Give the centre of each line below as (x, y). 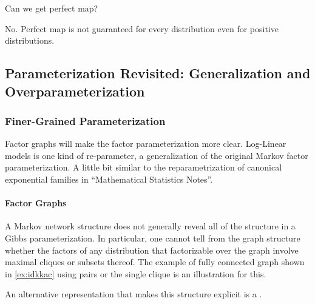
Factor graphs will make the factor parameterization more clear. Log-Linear (146, 144)
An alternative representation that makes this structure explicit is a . (134, 294)
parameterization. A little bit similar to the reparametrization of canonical (144, 167)
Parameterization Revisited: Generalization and (158, 73)
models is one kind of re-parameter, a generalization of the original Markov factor (157, 155)
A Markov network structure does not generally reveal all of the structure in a (150, 226)
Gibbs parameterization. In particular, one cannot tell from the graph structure (153, 238)
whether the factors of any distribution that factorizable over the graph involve (152, 250)
